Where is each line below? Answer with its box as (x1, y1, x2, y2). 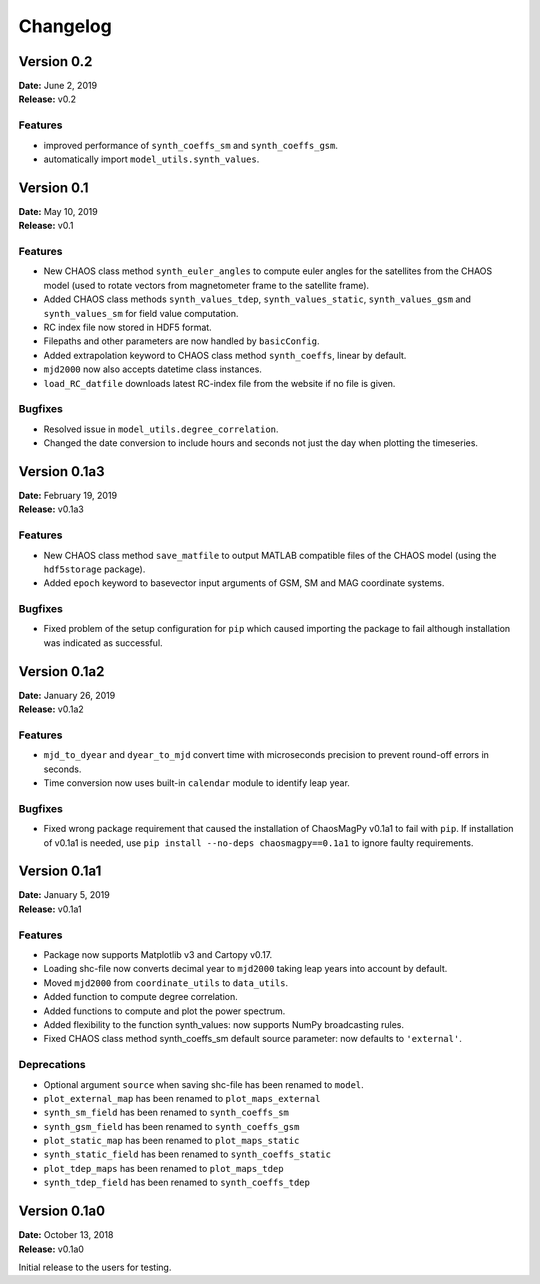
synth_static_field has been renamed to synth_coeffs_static (43, 1148, 332, 1160)
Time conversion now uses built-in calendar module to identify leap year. (43, 777, 350, 789)
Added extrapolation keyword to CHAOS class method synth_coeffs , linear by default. (43, 349, 407, 361)
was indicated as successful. (43, 636, 164, 649)
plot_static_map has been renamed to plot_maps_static (43, 1135, 300, 1147)
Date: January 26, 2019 (18, 689, 116, 701)
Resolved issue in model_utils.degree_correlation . (43, 423, 279, 435)
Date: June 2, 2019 (18, 80, 98, 92)
